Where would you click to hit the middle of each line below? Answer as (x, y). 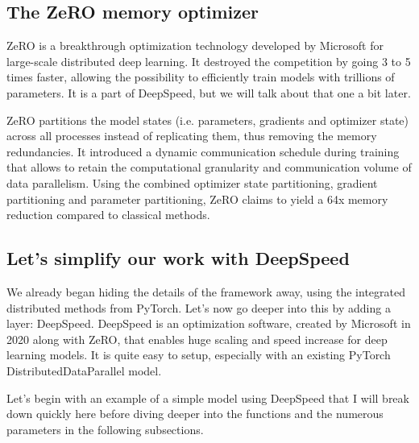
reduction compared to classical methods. (108, 215)
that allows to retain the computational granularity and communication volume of (209, 167)
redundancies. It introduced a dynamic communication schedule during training (203, 151)
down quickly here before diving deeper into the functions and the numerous (195, 414)
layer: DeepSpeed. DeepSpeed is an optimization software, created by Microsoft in (209, 323)
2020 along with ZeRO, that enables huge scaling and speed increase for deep (197, 339)
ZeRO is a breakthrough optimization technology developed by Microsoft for (195, 46)
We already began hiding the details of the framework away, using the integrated (206, 291)
